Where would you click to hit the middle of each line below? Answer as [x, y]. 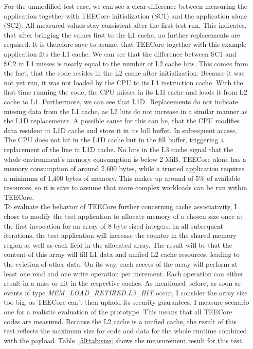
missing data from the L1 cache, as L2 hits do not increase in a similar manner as [126, 111]
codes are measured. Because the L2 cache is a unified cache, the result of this [120, 321]
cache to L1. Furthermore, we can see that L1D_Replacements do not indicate [121, 101]
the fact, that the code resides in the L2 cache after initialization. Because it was [124, 73]
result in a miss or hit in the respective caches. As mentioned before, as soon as [122, 283]
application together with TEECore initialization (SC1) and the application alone [126, 15]
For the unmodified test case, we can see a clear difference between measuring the [126, 6]
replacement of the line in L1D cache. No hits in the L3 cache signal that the [119, 149]
